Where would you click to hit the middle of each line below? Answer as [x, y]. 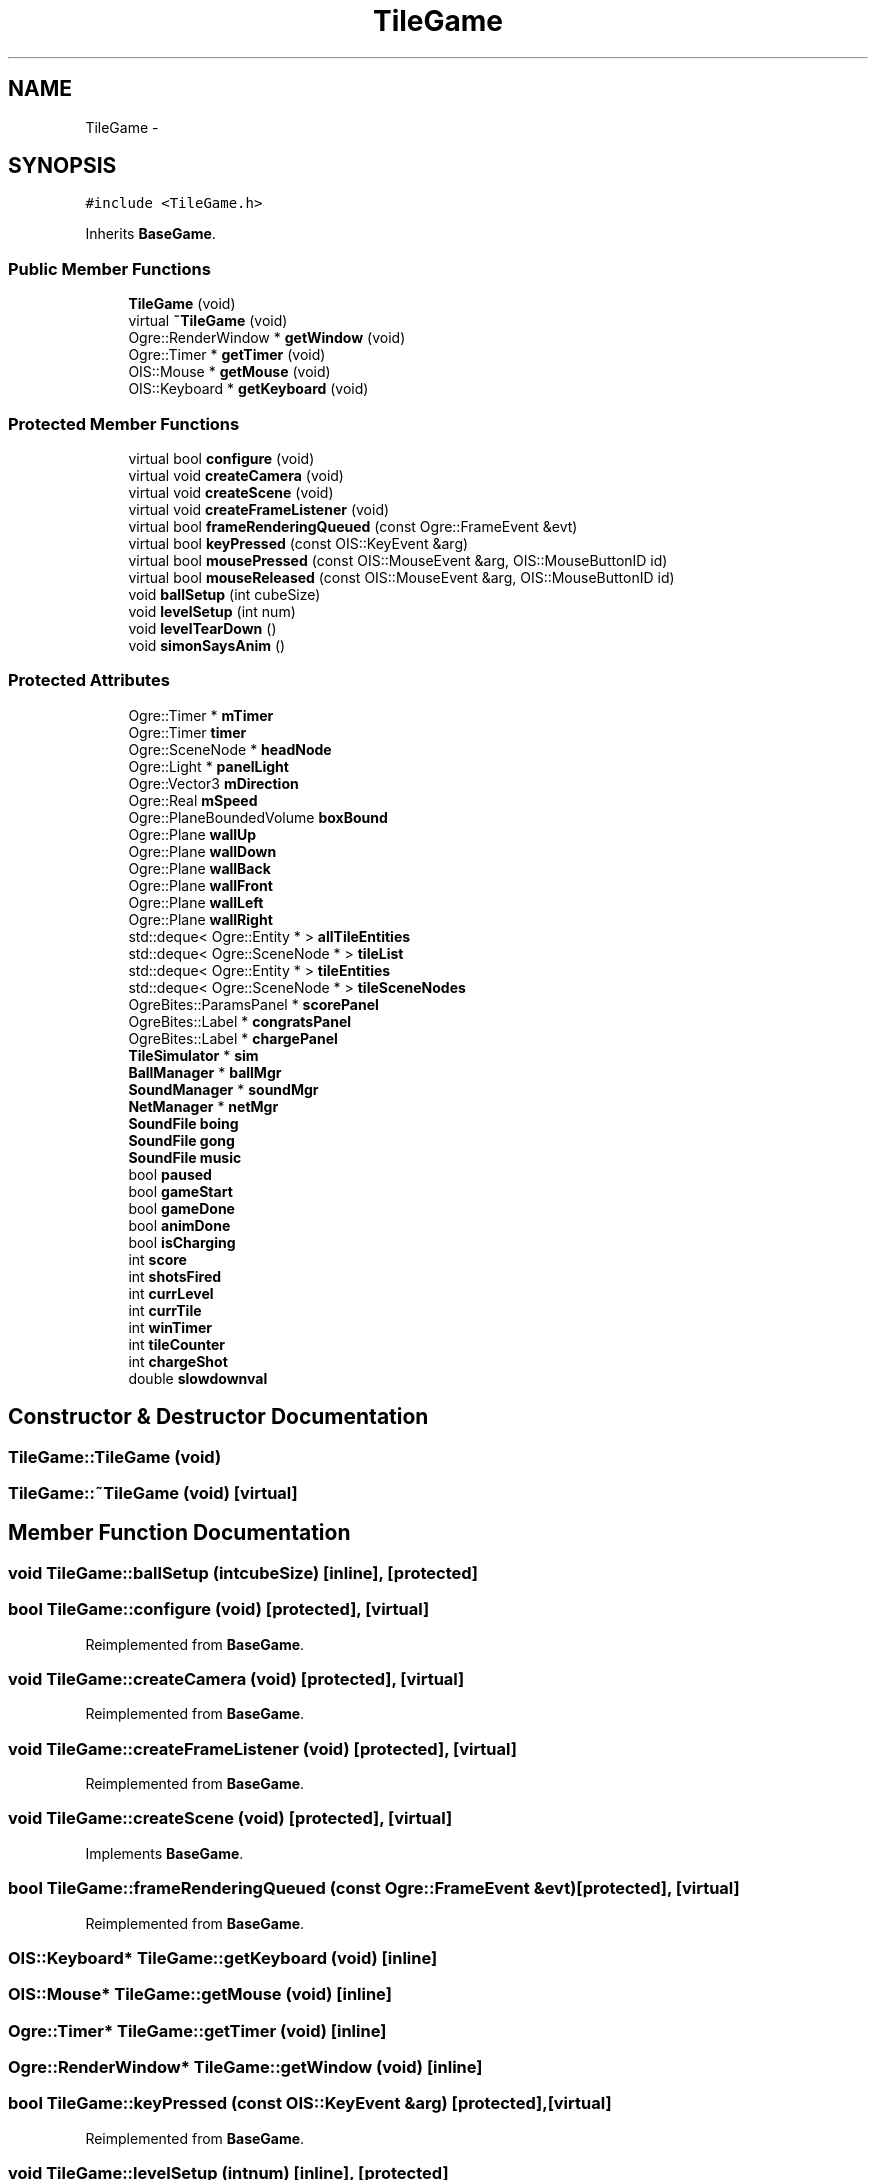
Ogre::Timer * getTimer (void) [227, 355]
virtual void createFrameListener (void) [259, 509]
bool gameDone [181, 1208]
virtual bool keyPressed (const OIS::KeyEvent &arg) [298, 543]
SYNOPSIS [62, 166]
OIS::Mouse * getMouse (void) [229, 372]
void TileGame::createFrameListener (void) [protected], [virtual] [262, 1748]
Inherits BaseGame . [150, 234]
